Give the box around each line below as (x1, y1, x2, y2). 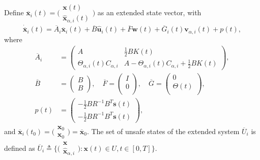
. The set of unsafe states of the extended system (86, 125, 240, 136)
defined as (4, 142, 35, 153)
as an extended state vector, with (97, 7, 201, 18)
